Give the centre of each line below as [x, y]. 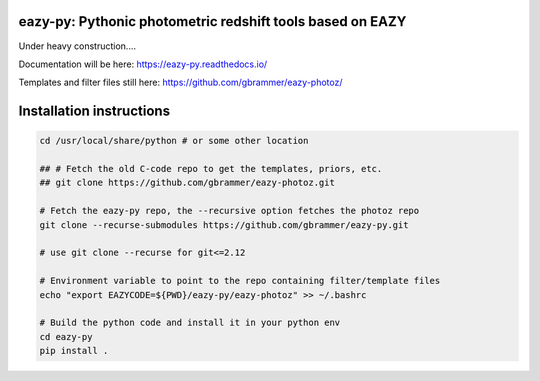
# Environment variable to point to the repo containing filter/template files [240, 281]
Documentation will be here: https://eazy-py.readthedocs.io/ [143, 64]
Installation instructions [94, 111]
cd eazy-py [66, 336]
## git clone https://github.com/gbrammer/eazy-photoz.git [187, 183]
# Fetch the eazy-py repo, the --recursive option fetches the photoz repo [229, 211]
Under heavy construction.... [77, 46]
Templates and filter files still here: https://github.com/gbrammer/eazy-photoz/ [180, 82]
